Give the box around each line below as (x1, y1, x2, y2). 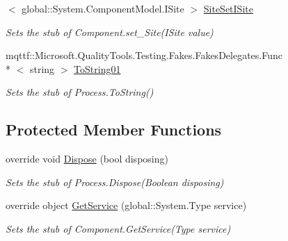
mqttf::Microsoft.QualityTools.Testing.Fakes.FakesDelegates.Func (6, 48, 282, 63)
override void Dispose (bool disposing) (6, 151, 168, 166)
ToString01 (74, 61, 121, 76)
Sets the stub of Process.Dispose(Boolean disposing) (6, 174, 224, 189)
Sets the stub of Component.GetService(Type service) (6, 221, 231, 235)
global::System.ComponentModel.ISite (22, 1, 184, 15)
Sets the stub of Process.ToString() (6, 85, 154, 99)
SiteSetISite (203, 1, 253, 15)
